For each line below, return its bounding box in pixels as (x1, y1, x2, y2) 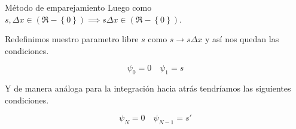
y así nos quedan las (205, 33, 279, 45)
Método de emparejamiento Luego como (5, 1, 152, 13)
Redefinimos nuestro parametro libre (5, 33, 139, 45)
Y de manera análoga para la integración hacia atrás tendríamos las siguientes (5, 82, 291, 95)
